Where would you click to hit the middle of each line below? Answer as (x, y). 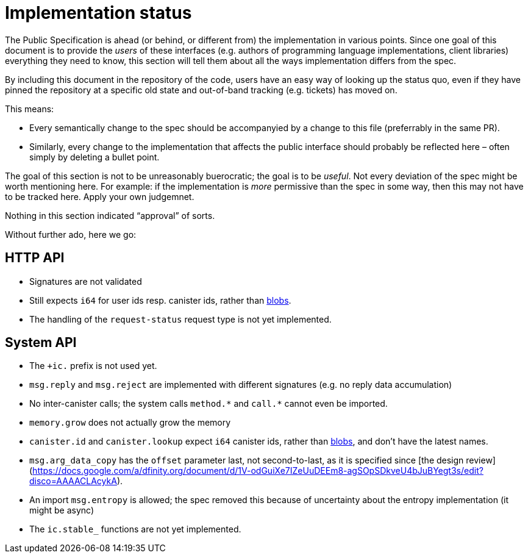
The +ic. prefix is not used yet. (93, 366)
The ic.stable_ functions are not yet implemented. (135, 529)
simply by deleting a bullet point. (95, 157)
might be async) (62, 510)
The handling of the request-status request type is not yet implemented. (180, 319)
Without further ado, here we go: (71, 234)
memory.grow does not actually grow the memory (130, 423)
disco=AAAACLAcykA (73, 481)
